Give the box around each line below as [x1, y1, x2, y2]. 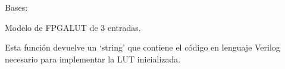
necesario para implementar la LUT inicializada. [5, 52, 181, 65]
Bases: [5, 1, 28, 13]
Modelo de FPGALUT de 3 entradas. [5, 21, 141, 33]
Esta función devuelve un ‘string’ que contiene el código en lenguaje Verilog [5, 41, 280, 54]
